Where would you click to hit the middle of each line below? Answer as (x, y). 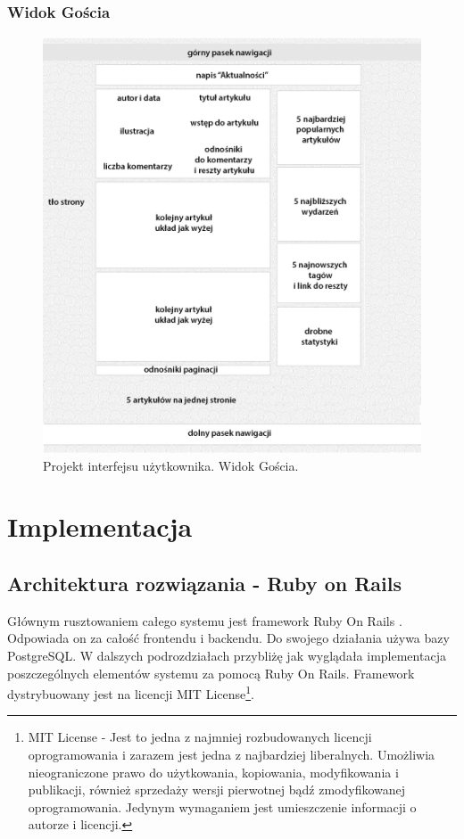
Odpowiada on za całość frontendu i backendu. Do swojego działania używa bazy (228, 638)
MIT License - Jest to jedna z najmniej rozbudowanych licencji (200, 737)
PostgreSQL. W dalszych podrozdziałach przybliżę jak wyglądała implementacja (227, 656)
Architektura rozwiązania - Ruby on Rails (204, 584)
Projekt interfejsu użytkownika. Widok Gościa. (171, 465)
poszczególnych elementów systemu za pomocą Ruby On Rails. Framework (211, 673)
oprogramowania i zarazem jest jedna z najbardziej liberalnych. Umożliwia (232, 755)
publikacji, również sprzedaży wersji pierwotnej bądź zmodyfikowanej (217, 790)
